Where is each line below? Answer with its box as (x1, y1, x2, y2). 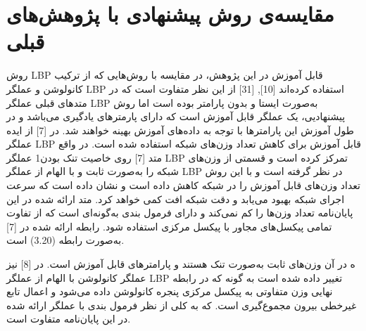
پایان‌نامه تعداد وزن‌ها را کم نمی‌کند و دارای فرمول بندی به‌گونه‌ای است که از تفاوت (6, 205, 353, 220)
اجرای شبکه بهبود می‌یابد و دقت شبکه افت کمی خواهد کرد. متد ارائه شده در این (6, 191, 345, 206)
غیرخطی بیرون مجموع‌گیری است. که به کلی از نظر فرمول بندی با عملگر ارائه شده (6, 297, 357, 312)
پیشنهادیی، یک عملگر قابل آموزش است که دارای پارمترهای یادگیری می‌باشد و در (6, 109, 346, 124)
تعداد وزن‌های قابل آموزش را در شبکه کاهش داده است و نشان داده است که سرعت (6, 178, 360, 193)
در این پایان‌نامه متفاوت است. (6, 311, 131, 326)
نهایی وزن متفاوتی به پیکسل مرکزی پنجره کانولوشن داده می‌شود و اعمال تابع (6, 284, 333, 299)
